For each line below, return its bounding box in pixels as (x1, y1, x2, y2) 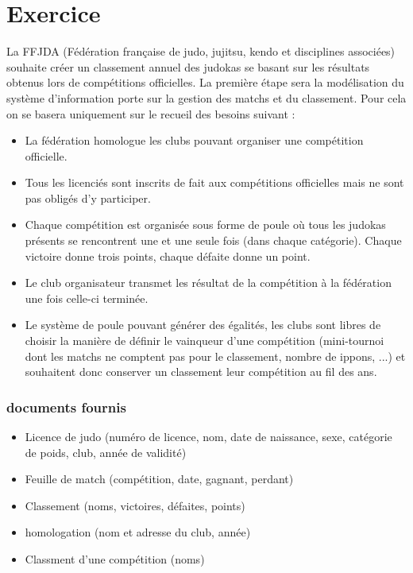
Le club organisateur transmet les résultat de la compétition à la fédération (25, 274, 392, 291)
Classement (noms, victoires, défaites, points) (25, 497, 245, 513)
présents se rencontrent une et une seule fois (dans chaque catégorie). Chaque (25, 232, 402, 249)
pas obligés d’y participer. (25, 189, 151, 206)
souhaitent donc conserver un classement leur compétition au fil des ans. (25, 363, 377, 380)
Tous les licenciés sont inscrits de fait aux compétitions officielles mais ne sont (25, 174, 404, 191)
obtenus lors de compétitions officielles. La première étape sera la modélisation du (6, 74, 404, 91)
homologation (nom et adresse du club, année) (25, 524, 251, 540)
